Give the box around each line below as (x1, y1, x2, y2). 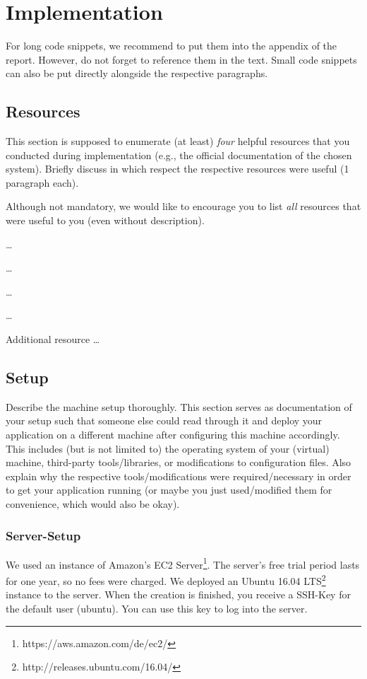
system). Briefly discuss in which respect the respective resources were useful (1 (6, 161, 349, 176)
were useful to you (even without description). (6, 213, 205, 228)
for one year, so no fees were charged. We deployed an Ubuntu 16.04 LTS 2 (6, 571, 326, 588)
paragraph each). (6, 175, 79, 190)
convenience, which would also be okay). (6, 497, 180, 511)
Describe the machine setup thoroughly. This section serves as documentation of (6, 399, 352, 414)
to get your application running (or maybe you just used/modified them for (6, 482, 332, 497)
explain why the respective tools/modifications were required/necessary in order (6, 468, 351, 483)
